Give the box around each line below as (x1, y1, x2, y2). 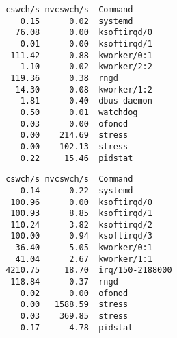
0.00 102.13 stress (20, 141, 128, 152)
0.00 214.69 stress (20, 130, 128, 141)
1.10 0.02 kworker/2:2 (20, 62, 152, 72)
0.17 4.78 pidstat (20, 322, 133, 333)
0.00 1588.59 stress (20, 300, 128, 310)
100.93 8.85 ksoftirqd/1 (10, 208, 152, 219)
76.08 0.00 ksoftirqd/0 (15, 27, 152, 38)
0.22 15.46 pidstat (20, 153, 133, 163)
